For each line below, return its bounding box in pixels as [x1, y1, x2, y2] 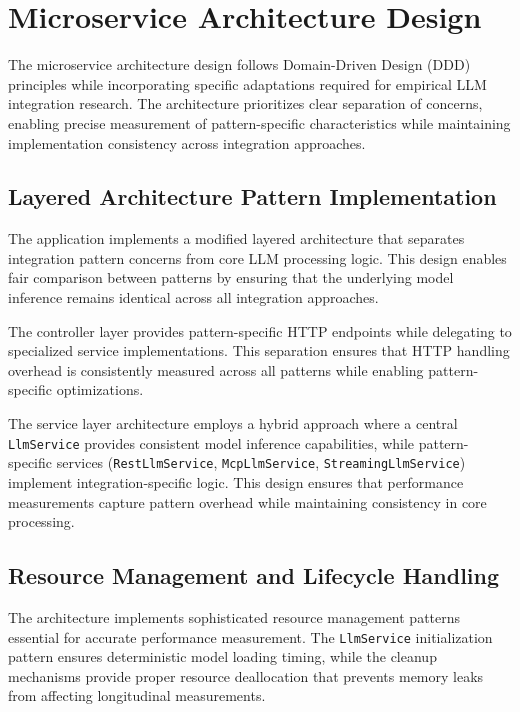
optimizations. [56, 379, 144, 400]
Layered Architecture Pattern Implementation [8, 181, 497, 212]
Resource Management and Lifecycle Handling [8, 560, 500, 591]
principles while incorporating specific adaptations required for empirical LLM [8, 73, 487, 94]
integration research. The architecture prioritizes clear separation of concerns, [8, 93, 483, 114]
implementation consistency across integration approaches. [8, 132, 366, 153]
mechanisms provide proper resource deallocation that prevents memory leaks [8, 665, 484, 686]
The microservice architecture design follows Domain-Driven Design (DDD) [8, 54, 471, 75]
